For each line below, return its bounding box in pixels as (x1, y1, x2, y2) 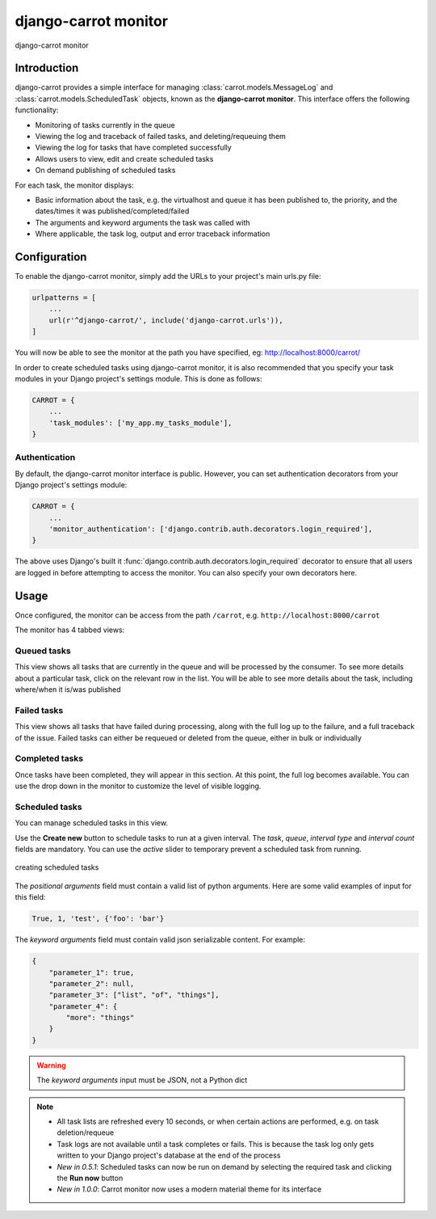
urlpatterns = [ (31, 293, 97, 302)
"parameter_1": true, (48, 968, 135, 977)
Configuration (15, 250, 87, 264)
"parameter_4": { (48, 1002, 118, 1010)
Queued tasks (15, 645, 72, 656)
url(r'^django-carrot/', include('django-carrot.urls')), (48, 315, 283, 325)
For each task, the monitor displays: (15, 180, 134, 190)
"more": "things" (65, 1013, 135, 1023)
